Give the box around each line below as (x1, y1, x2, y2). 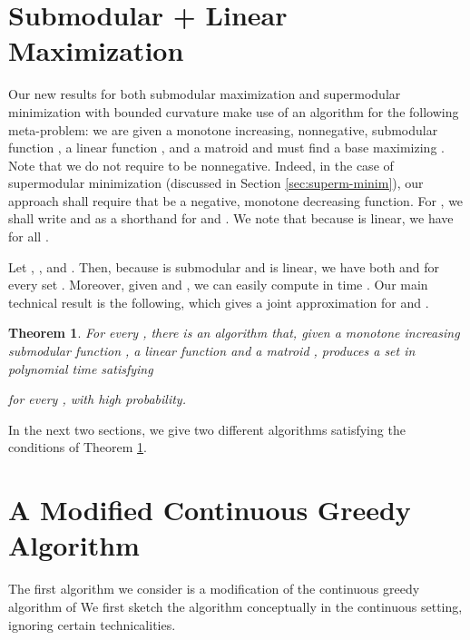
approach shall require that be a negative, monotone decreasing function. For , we (8, 191, 464, 210)
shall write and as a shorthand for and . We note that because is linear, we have (8, 209, 454, 228)
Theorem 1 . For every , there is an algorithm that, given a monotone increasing (8, 323, 460, 342)
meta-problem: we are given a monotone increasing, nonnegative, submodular (8, 120, 438, 139)
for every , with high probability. (8, 389, 186, 409)
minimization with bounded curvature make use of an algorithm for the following (8, 102, 459, 121)
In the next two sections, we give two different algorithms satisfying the (8, 419, 406, 438)
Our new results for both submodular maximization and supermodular (8, 84, 401, 103)
